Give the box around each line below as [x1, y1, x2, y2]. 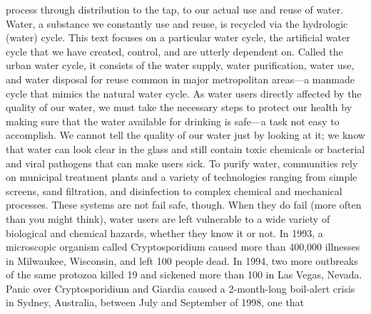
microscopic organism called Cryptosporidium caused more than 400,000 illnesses [6, 239, 360, 254]
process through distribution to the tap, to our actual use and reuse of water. [6, 2, 344, 16]
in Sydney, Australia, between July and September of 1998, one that [6, 295, 305, 310]
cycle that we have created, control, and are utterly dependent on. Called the [6, 43, 343, 58]
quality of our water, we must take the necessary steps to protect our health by [6, 100, 352, 115]
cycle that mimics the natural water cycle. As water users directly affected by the [6, 85, 362, 100]
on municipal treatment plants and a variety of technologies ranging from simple [6, 169, 357, 184]
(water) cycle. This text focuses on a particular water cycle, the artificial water [6, 30, 350, 45]
